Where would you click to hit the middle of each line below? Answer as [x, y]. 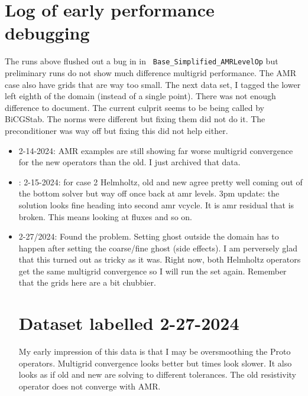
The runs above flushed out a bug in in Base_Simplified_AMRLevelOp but [142, 61]
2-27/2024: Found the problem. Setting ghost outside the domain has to [149, 236]
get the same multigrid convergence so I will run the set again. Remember [153, 271]
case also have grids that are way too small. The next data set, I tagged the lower [153, 84]
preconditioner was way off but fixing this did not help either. [116, 130]
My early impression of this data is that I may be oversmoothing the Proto [155, 351]
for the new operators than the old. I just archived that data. [129, 162]
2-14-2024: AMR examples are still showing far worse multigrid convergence [156, 150]
